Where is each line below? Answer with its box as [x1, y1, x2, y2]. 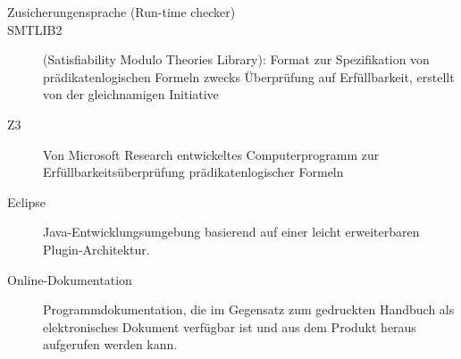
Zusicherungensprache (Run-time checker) [7, 3, 236, 21]
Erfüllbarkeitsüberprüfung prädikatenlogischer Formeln [43, 163, 344, 181]
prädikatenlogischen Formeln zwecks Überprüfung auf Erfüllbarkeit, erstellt [43, 67, 455, 86]
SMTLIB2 [7, 20, 63, 38]
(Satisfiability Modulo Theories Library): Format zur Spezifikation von [43, 50, 430, 69]
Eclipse [7, 192, 46, 211]
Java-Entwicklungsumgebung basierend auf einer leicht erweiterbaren [43, 222, 420, 241]
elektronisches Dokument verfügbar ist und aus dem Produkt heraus [43, 317, 416, 336]
